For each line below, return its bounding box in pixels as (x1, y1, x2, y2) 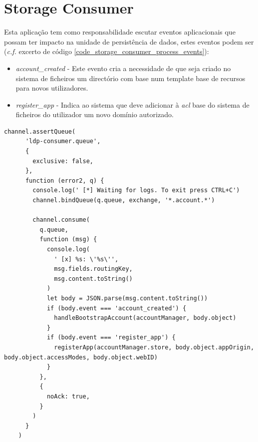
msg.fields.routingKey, (54, 265, 133, 273)
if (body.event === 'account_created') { (46, 304, 187, 312)
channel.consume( (32, 216, 90, 224)
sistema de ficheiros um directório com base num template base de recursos (15, 73, 246, 83)
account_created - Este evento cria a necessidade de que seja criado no (15, 63, 231, 73)
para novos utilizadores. (15, 83, 88, 93)
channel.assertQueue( (4, 128, 76, 135)
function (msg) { (39, 236, 97, 243)
